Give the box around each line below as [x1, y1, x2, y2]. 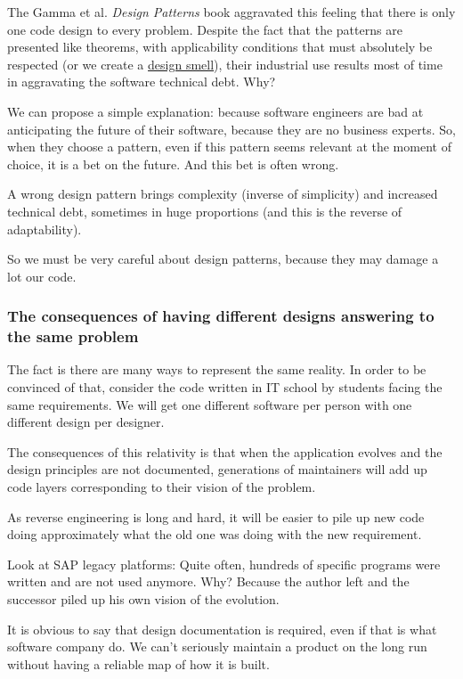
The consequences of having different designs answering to [7, 305, 435, 327]
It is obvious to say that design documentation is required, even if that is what [7, 619, 437, 638]
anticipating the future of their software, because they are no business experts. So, [7, 119, 456, 138]
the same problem [7, 325, 139, 348]
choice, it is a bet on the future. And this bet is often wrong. [7, 154, 339, 173]
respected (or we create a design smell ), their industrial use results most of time [7, 54, 443, 73]
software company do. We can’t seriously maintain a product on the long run [7, 637, 427, 656]
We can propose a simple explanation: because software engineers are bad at [7, 102, 424, 120]
